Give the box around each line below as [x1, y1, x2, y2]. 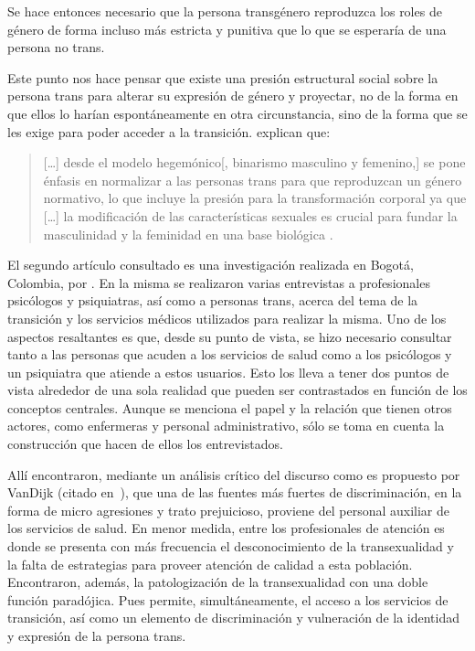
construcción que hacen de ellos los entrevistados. [7, 434, 283, 454]
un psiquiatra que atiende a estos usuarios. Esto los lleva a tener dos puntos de [7, 362, 449, 381]
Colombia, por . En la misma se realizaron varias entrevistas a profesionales [7, 272, 430, 292]
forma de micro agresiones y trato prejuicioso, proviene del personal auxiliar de [7, 500, 450, 519]
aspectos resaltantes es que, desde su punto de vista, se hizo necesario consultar [7, 326, 452, 346]
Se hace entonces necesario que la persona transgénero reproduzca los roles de [7, 2, 442, 20]
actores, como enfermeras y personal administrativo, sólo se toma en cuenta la [7, 416, 445, 435]
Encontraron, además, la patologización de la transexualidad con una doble [7, 572, 428, 592]
